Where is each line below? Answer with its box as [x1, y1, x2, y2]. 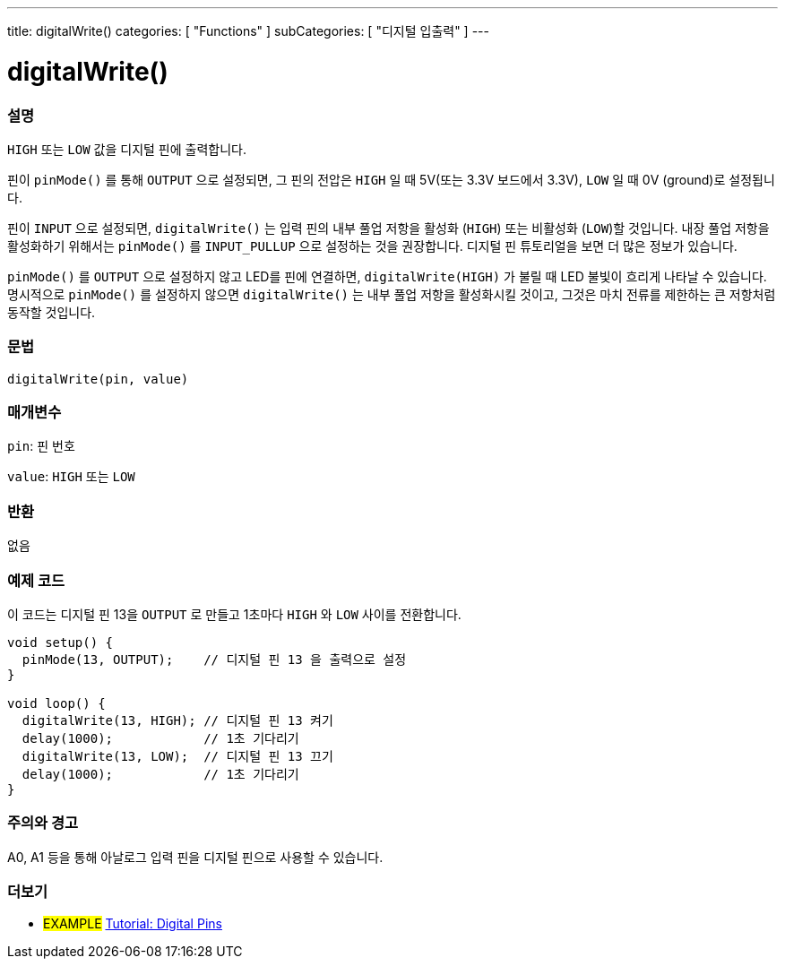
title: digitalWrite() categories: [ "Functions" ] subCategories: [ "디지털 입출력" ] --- [7, 23, 489, 39]
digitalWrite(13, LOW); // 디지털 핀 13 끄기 [22, 748, 333, 763]
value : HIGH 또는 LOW [7, 469, 135, 485]
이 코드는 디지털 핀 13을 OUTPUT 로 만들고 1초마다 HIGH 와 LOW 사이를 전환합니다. [7, 606, 462, 622]
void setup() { [7, 634, 114, 650]
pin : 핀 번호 [7, 438, 75, 454]
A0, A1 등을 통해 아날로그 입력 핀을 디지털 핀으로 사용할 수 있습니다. [7, 849, 384, 865]
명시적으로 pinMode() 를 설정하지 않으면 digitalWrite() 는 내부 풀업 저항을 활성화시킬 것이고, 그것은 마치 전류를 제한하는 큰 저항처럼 [7, 286, 776, 302]
